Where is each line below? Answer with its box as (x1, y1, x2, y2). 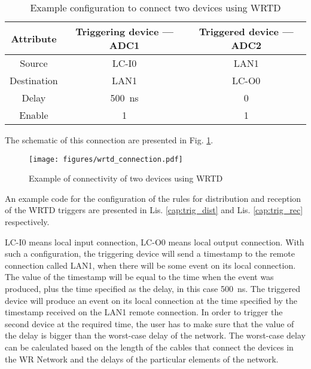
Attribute (11, 31, 57, 45)
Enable (19, 108, 48, 122)
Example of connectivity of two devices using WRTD (29, 172, 223, 184)
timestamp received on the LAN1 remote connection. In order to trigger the (5, 306, 283, 318)
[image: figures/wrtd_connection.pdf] (29, 155, 183, 164)
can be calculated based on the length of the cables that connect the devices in (5, 340, 294, 353)
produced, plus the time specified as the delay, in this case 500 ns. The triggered (5, 282, 301, 294)
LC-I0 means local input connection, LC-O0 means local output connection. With (5, 235, 304, 248)
